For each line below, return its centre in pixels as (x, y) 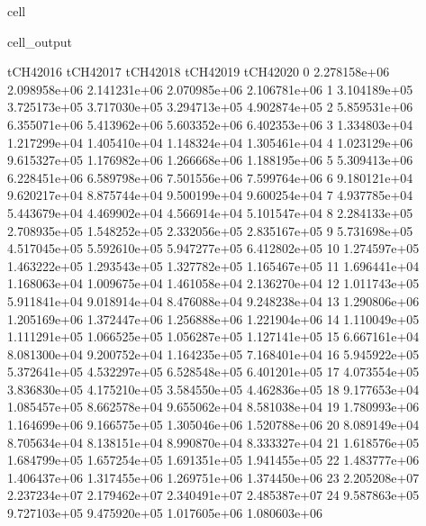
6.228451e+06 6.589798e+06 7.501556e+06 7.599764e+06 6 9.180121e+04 (210, 177)
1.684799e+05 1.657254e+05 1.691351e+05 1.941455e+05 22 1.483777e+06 (213, 460)
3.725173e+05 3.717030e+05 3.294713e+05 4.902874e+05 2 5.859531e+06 (210, 107)
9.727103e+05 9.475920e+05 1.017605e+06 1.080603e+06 (165, 513)
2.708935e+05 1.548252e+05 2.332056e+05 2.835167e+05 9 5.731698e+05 (210, 230)
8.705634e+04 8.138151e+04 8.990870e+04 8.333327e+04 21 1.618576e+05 (213, 442)
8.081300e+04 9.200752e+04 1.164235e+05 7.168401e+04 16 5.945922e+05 (213, 354)
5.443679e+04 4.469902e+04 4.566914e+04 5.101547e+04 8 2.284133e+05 (210, 212)
